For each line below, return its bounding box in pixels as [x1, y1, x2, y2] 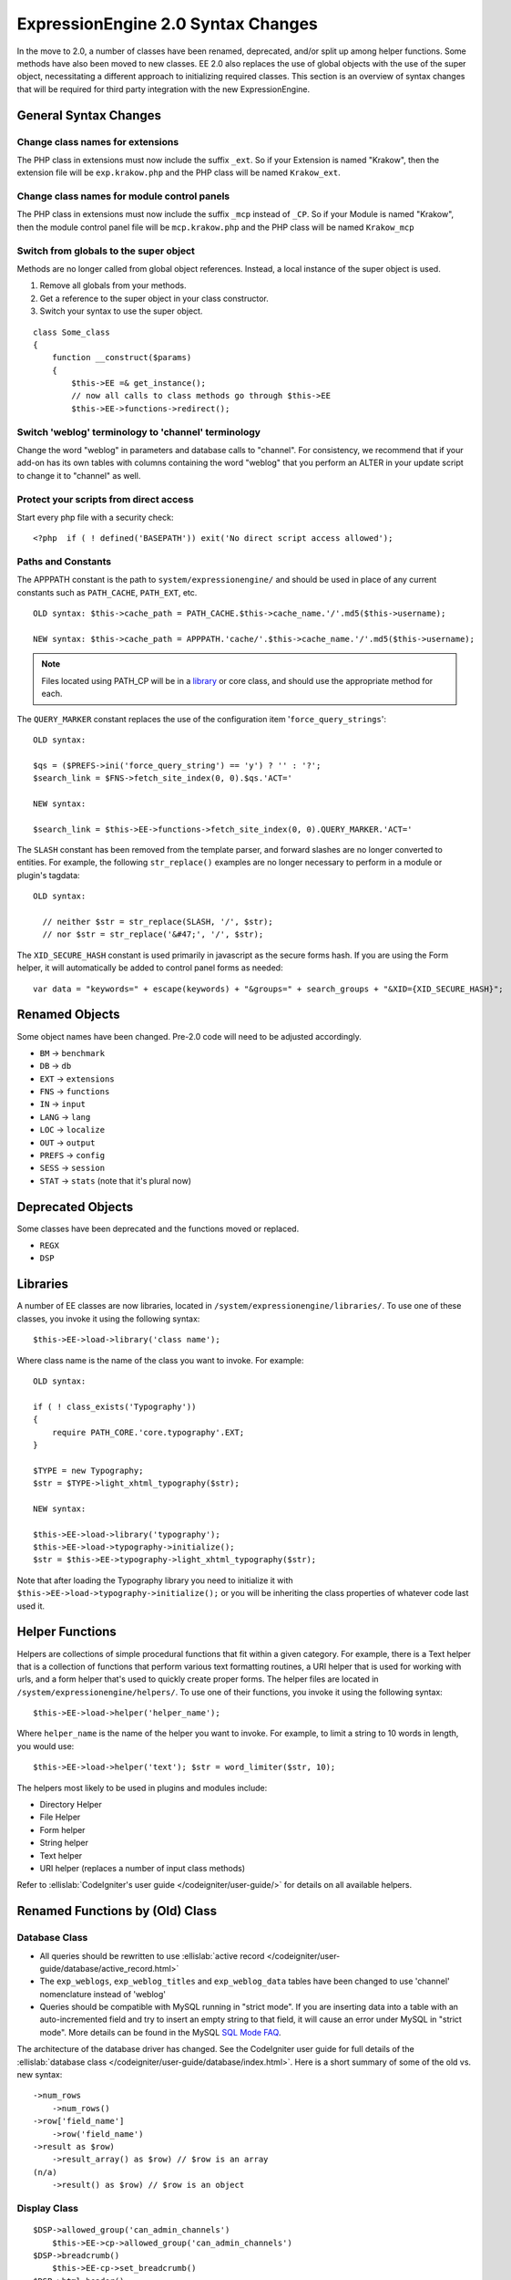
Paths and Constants [16, 555, 112, 568]
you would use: [16, 1740, 75, 1751]
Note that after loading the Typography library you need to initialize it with [16, 1574, 293, 1586]
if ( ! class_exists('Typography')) [33, 1401, 197, 1412]
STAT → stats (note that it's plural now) [39, 1175, 191, 1186]
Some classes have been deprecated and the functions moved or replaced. [16, 1223, 300, 1234]
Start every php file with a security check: [16, 512, 174, 523]
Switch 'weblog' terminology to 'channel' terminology [16, 425, 261, 438]
